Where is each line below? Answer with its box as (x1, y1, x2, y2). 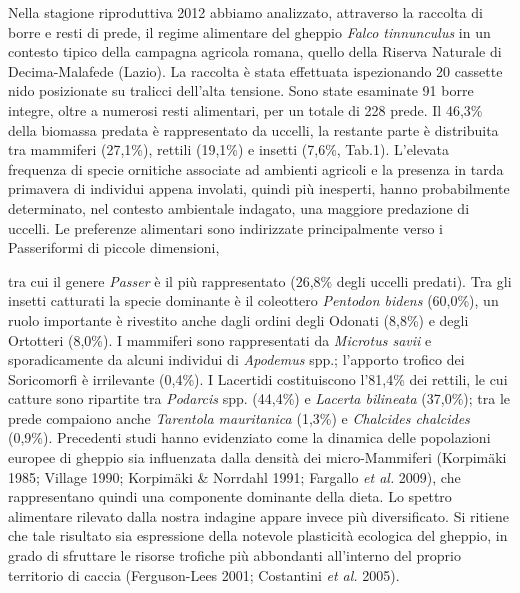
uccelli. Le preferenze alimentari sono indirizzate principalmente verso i (8, 217, 443, 238)
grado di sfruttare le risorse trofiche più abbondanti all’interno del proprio (8, 545, 461, 566)
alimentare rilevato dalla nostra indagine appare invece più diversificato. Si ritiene (8, 505, 509, 526)
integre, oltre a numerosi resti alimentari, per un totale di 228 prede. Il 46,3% (8, 99, 483, 120)
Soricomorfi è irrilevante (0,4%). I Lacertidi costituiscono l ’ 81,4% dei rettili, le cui (8, 368, 508, 389)
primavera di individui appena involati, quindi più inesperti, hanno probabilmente (8, 178, 510, 199)
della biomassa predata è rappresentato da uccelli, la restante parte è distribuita (8, 119, 499, 140)
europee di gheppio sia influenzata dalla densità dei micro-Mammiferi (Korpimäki (8, 447, 507, 468)
